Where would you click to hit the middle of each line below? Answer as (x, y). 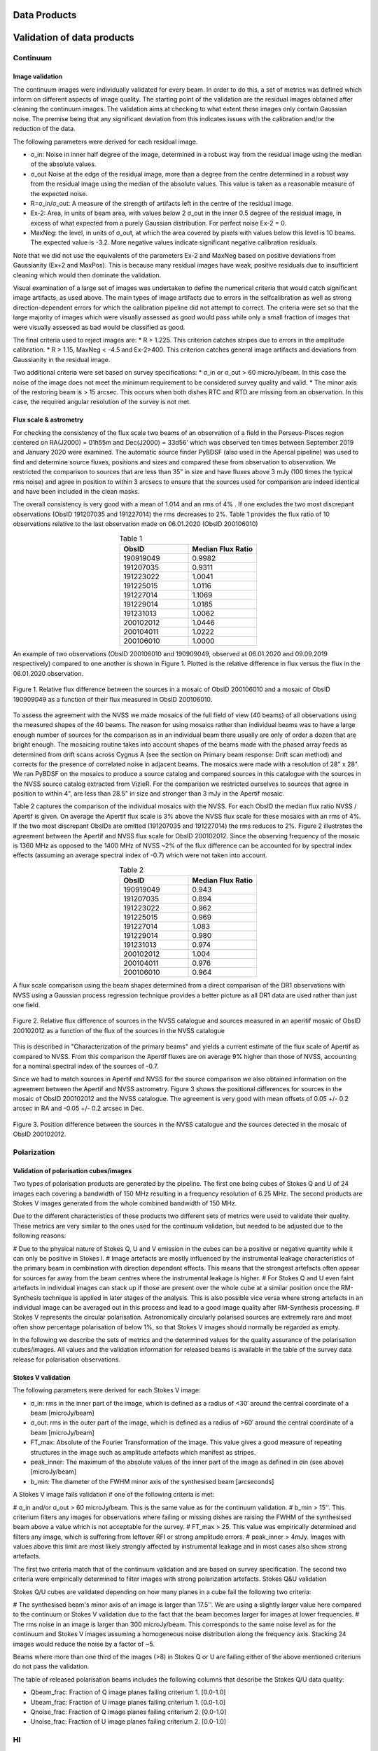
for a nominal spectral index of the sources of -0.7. (86, 1066)
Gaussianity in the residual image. (62, 359)
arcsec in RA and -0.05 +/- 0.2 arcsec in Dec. (78, 1108)
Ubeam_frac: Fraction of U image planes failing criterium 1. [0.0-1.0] (128, 1702)
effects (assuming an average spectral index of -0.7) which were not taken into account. (140, 855)
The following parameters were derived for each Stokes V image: (107, 1390)
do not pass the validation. (51, 1666)
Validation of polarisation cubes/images (72, 1170)
